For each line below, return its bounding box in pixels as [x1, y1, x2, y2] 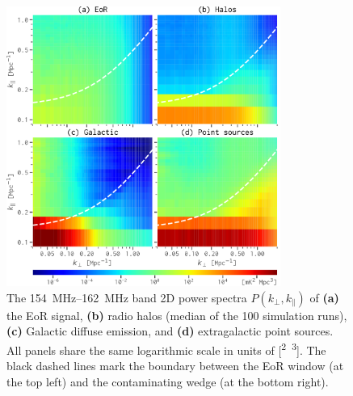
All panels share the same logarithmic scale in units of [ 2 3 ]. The [6, 339, 326, 358]
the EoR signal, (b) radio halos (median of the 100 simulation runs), [6, 306, 347, 323]
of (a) [309, 289, 339, 305]
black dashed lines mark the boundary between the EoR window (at [6, 357, 344, 374]
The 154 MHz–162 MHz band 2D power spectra [6, 289, 247, 305]
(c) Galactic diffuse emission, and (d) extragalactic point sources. [6, 322, 334, 339]
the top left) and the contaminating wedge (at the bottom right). [6, 373, 329, 390]
